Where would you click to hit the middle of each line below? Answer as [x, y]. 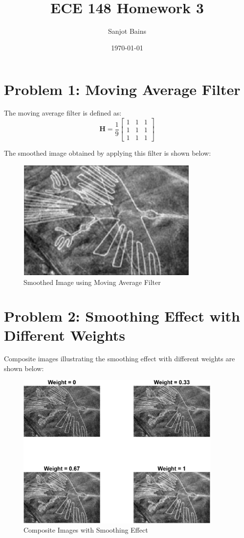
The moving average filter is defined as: [63, 113]
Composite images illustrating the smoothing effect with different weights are [120, 359]
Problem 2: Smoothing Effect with [122, 316]
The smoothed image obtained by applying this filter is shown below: [108, 152]
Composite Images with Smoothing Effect [86, 530]
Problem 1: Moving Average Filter [122, 89]
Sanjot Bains [127, 31]
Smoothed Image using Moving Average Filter [92, 282]
